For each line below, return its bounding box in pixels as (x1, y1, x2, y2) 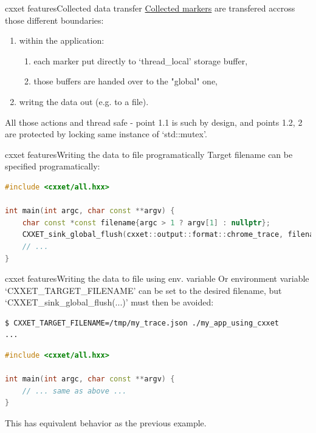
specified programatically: (5, 160, 100, 172)
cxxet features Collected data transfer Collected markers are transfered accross (5, 2, 295, 14)
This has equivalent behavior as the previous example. (5, 417, 207, 429)
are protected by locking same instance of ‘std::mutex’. (5, 128, 207, 140)
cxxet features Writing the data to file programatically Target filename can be (5, 148, 293, 160)
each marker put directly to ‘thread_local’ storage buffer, (33, 54, 248, 67)
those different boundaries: (5, 13, 104, 26)
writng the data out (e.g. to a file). (19, 95, 149, 107)
